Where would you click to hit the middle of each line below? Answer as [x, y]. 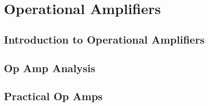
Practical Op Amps [53, 96]
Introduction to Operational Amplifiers [104, 39]
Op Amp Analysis [50, 68]
